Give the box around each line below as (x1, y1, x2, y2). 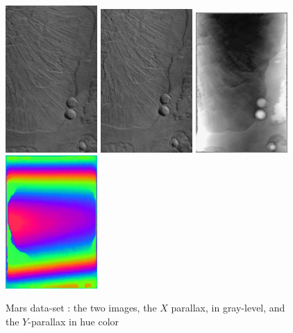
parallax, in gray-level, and (171, 300, 285, 315)
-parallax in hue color (28, 314, 119, 328)
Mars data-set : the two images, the (6, 300, 157, 315)
